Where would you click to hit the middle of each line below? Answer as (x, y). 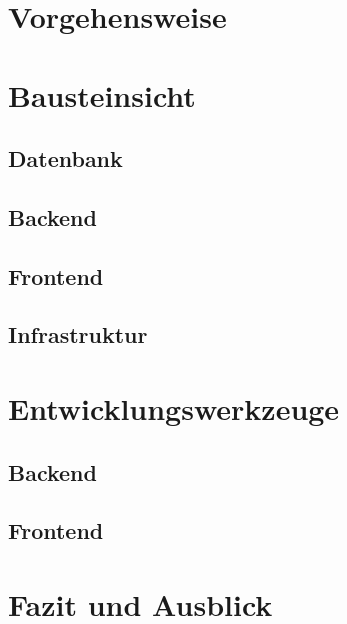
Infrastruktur (78, 334)
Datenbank (65, 158)
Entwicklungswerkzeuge (174, 408)
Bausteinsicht (102, 94)
